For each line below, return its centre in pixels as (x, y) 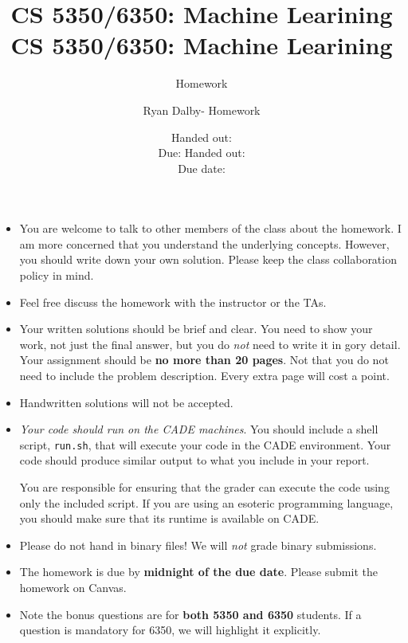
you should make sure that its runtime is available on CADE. (169, 518)
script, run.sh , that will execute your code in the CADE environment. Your (205, 444)
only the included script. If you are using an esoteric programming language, (206, 502)
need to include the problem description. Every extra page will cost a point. (204, 376)
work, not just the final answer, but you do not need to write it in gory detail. (210, 344)
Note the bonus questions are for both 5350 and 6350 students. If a (190, 614)
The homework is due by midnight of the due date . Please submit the (198, 572)
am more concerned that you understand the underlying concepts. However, (204, 243)
